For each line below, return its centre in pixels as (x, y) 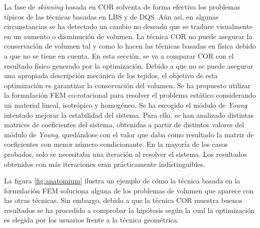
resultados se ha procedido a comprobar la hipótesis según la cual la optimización (129, 210)
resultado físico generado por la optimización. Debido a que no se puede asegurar (129, 65)
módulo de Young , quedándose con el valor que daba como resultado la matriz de (129, 134)
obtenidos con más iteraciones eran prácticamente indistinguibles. (105, 164)
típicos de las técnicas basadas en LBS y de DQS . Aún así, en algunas (111, 16)
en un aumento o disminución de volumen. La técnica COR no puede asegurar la (128, 36)
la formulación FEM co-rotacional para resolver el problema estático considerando (130, 95)
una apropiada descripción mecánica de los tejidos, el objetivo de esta (111, 75)
